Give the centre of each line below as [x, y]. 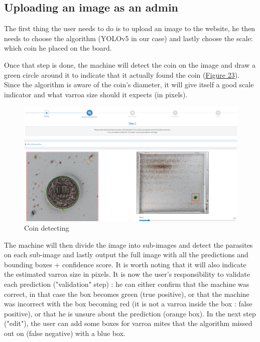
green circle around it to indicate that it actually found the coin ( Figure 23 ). [122, 74]
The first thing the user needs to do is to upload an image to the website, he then [130, 28]
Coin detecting [47, 228]
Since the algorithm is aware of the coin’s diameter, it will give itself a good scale [129, 84]
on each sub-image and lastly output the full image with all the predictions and [126, 254]
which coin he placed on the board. [58, 48]
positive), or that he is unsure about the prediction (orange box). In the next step [130, 313]
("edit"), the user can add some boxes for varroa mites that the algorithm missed [128, 323]
